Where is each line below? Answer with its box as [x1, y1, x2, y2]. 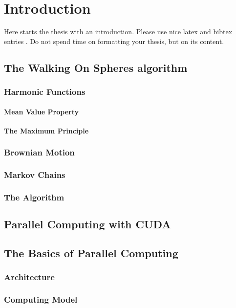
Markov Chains [4, 169, 65, 181]
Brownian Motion [4, 146, 75, 158]
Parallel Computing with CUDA [4, 217, 171, 232]
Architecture [4, 271, 55, 283]
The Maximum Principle [4, 125, 89, 135]
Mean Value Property [4, 106, 79, 116]
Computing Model [4, 293, 78, 306]
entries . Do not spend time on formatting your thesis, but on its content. [4, 36, 224, 46]
